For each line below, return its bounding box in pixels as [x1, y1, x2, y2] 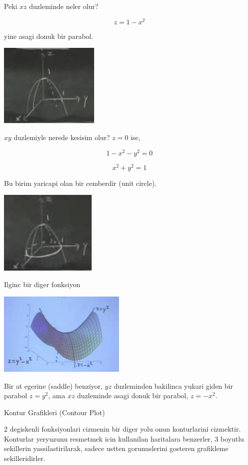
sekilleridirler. [4, 453, 46, 464]
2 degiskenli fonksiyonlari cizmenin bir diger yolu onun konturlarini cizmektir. [4, 424, 241, 434]
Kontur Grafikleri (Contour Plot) [4, 407, 105, 417]
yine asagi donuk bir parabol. [4, 30, 94, 41]
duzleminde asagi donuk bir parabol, [77, 390, 188, 401]
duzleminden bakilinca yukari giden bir [114, 380, 233, 391]
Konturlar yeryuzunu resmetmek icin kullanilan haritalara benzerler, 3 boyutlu [4, 433, 244, 444]
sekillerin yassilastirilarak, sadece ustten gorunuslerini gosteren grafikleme [4, 443, 229, 454]
